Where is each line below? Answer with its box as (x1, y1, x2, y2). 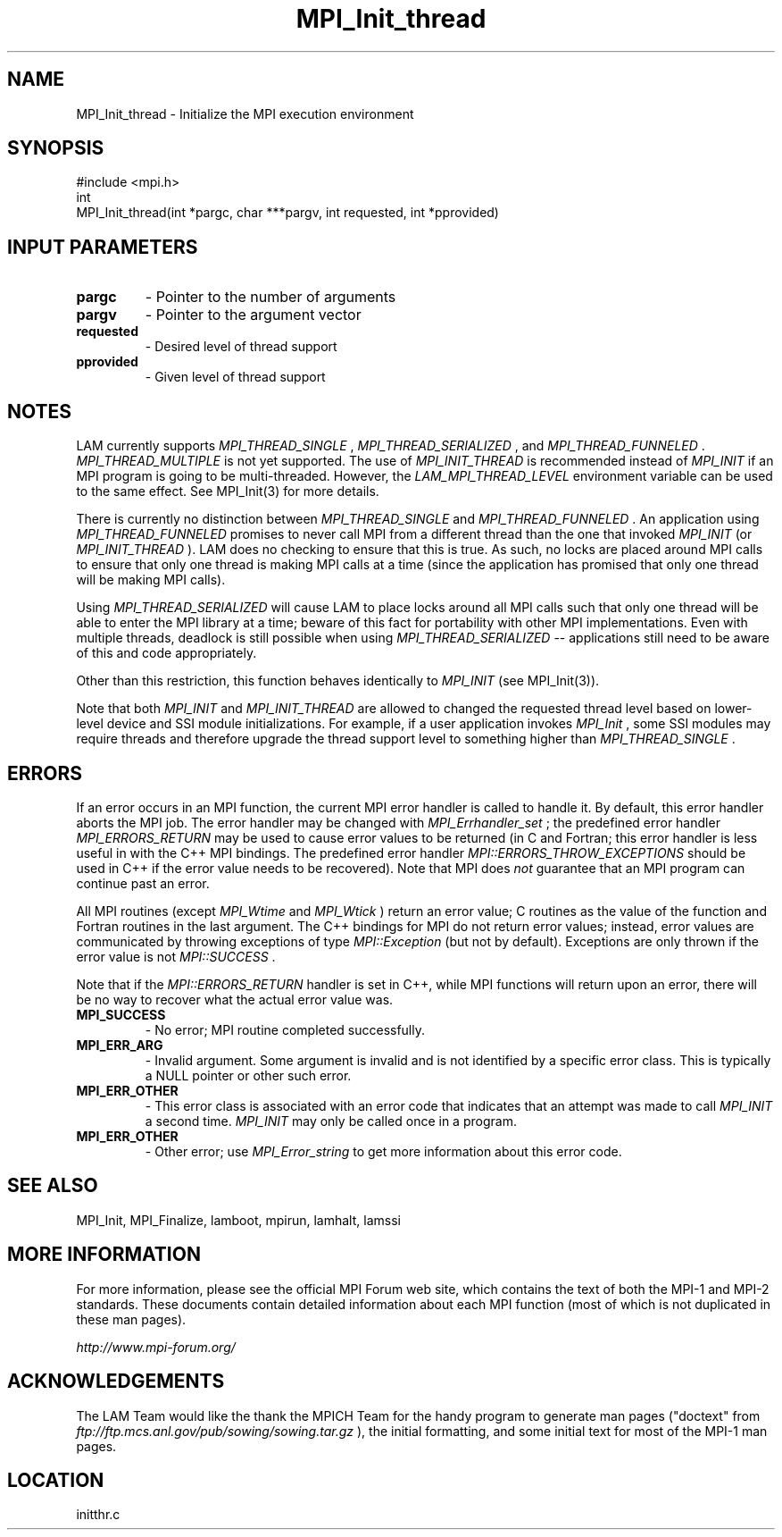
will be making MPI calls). (76, 572, 226, 588)
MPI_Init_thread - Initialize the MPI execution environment (76, 105, 414, 122)
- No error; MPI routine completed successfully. (145, 1021, 426, 1037)
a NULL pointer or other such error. (145, 1067, 352, 1083)
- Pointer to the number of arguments (145, 288, 396, 307)
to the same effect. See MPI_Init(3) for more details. (76, 483, 379, 500)
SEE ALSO (7, 1174, 98, 1197)
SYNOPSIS (7, 137, 104, 160)
